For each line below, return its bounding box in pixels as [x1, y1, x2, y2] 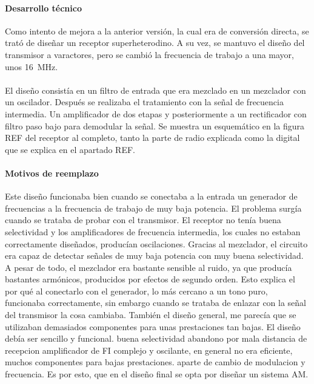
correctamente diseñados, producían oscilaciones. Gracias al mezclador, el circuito [5, 237, 308, 250]
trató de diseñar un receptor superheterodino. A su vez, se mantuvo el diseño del [5, 36, 305, 49]
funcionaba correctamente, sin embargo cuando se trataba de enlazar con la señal [5, 296, 307, 309]
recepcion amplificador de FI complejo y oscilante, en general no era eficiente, [5, 343, 293, 356]
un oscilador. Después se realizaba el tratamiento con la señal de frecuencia [5, 96, 284, 108]
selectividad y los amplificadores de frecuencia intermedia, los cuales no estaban [5, 225, 301, 238]
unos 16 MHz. [5, 60, 58, 73]
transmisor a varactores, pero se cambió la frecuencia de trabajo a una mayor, [5, 48, 294, 60]
